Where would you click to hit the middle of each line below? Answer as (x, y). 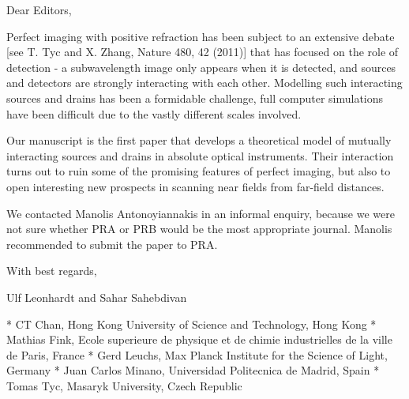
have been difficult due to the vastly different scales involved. (154, 113)
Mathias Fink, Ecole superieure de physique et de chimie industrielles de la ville (199, 339)
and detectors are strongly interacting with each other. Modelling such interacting (204, 83)
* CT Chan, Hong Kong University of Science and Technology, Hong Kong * (191, 324)
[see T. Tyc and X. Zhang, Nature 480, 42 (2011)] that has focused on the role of (203, 52)
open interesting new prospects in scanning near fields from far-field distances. (195, 186)
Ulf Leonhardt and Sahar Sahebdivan (97, 297)
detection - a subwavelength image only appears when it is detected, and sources (201, 67)
